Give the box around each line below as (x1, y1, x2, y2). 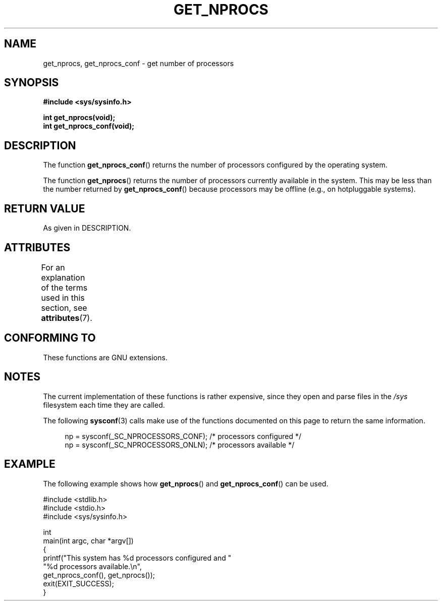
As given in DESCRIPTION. (43, 224, 131, 233)
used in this (41, 292, 85, 303)
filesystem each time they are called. (43, 400, 165, 409)
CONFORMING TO (4, 332, 96, 345)
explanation (41, 272, 85, 283)
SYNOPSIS (4, 76, 59, 89)
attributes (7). (41, 312, 92, 323)
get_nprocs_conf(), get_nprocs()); (43, 570, 155, 579)
